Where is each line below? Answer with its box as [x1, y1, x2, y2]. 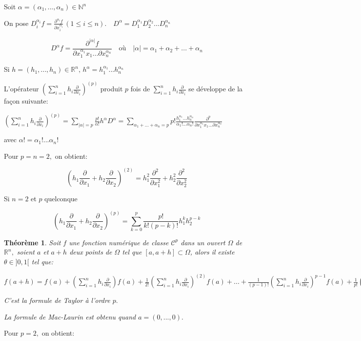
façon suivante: [4, 96, 48, 106]
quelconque [44, 193, 78, 204]
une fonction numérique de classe [69, 237, 169, 247]
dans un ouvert [180, 237, 225, 247]
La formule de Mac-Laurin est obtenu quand [4, 311, 136, 321]
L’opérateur [4, 84, 39, 94]
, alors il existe [190, 247, 235, 257]
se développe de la [188, 84, 243, 94]
